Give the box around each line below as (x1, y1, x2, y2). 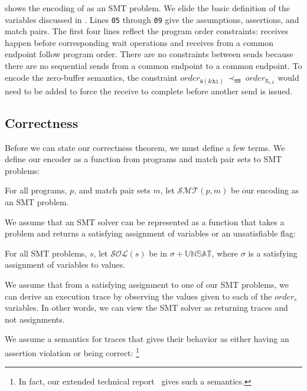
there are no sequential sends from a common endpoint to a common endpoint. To (5, 60, 302, 72)
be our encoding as (230, 184, 299, 196)
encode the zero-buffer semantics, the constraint (5, 71, 178, 83)
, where (211, 247, 239, 259)
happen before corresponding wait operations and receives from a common (5, 36, 274, 48)
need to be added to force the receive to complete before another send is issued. (5, 84, 293, 97)
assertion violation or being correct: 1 (5, 344, 139, 359)
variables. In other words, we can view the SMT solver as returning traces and (5, 301, 288, 314)
